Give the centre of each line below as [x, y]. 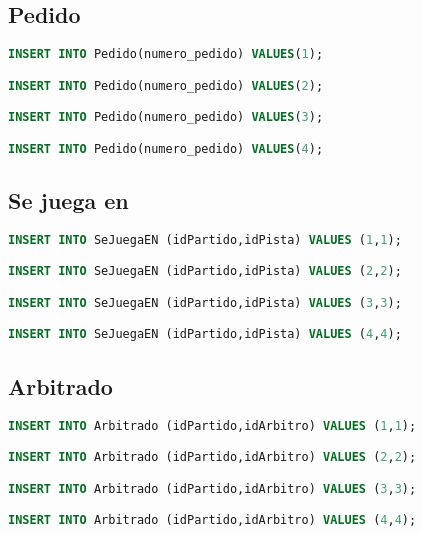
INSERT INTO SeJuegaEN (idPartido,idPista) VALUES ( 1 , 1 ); [205, 239]
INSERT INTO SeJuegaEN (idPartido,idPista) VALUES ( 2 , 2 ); [205, 271]
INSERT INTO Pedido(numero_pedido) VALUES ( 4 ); [166, 148]
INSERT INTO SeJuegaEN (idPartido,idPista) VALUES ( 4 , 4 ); [205, 334]
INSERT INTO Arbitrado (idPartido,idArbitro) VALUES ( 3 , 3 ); [212, 488]
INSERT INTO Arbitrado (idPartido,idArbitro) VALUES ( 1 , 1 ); [212, 425]
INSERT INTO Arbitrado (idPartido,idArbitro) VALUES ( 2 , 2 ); [212, 457]
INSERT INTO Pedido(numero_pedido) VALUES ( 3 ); [166, 117]
